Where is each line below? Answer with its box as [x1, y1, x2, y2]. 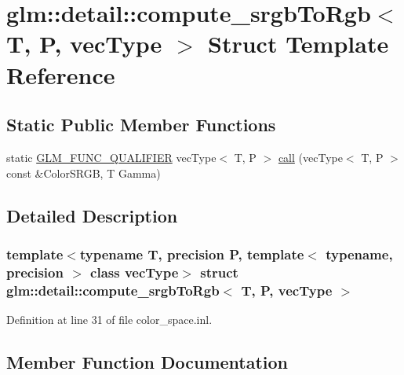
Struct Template [208, 28, 389, 60]
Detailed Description [6, 203, 178, 227]
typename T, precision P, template [79, 244, 304, 263]
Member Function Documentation [6, 349, 289, 373]
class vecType [90, 262, 179, 281]
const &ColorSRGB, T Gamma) [6, 164, 161, 181]
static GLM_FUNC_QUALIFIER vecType [6, 149, 217, 165]
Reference [6, 58, 115, 90]
